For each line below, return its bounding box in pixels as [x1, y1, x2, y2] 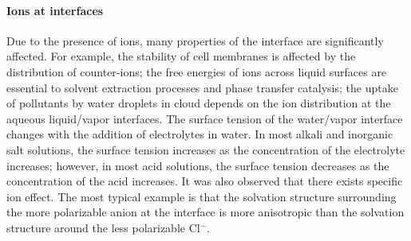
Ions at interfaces [6, 2, 104, 18]
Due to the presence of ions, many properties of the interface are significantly [6, 32, 384, 49]
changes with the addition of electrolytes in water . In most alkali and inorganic [6, 126, 393, 142]
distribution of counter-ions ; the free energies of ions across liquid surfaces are [6, 63, 387, 80]
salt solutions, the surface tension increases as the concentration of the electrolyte [6, 141, 405, 157]
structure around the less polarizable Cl [6, 219, 200, 235]
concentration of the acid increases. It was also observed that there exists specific [6, 173, 403, 189]
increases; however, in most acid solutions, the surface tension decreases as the [6, 157, 389, 173]
